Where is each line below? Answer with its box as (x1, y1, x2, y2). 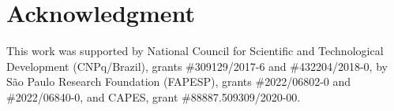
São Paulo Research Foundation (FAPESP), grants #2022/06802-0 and (6, 73, 351, 90)
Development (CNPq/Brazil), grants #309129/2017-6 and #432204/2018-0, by (6, 57, 388, 74)
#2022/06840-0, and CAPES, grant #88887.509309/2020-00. (6, 88, 301, 105)
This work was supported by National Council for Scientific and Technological (6, 43, 384, 59)
